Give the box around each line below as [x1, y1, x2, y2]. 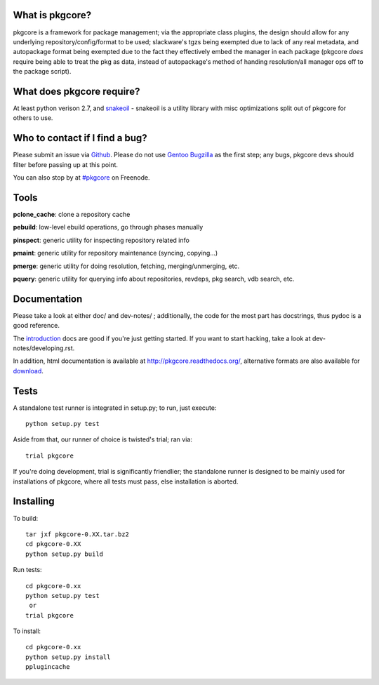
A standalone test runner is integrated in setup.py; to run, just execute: [13, 404, 217, 412]
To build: [13, 514, 39, 522]
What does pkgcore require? [13, 85, 140, 98]
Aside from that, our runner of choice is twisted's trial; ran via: [13, 435, 192, 444]
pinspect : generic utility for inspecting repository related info [13, 236, 189, 244]
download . [13, 366, 44, 375]
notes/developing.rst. [13, 344, 75, 352]
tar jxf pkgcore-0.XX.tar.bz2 [25, 530, 130, 538]
